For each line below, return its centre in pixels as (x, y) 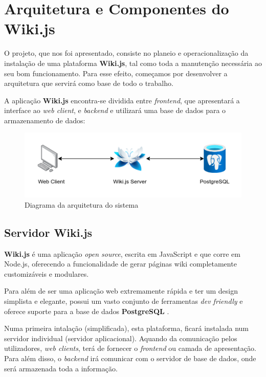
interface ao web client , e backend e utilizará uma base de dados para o (115, 110)
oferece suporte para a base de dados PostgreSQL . (87, 311)
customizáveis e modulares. (47, 273)
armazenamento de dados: (45, 120)
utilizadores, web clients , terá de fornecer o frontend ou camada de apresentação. (130, 348)
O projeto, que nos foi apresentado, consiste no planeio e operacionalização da (126, 53)
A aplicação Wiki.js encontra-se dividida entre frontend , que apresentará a (122, 100)
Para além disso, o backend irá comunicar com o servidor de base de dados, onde (130, 358)
